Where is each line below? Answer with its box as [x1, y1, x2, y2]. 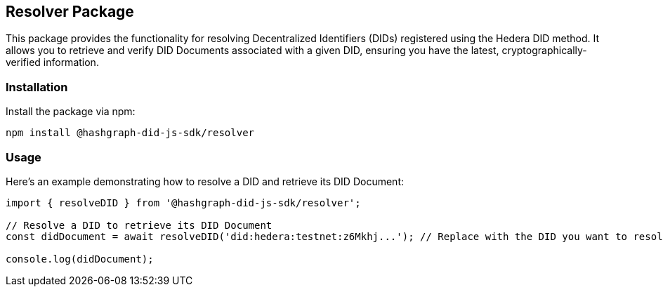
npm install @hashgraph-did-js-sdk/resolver [6, 127, 255, 139]
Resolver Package [6, 3, 134, 20]
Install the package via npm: [6, 105, 136, 118]
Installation [6, 79, 68, 94]
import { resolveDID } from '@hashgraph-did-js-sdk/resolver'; [6, 197, 361, 208]
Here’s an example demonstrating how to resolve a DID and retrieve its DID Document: [6, 175, 404, 187]
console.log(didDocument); [6, 253, 154, 265]
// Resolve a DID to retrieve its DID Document [6, 219, 273, 231]
